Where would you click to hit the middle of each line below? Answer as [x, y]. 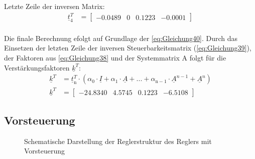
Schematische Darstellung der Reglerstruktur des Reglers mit [118, 141]
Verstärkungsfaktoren [37, 67]
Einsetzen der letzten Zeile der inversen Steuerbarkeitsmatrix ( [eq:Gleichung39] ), [128, 48]
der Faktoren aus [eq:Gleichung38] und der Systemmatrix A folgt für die [115, 57]
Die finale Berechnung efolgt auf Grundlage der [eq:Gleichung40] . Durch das [121, 38]
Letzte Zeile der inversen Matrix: [54, 6]
